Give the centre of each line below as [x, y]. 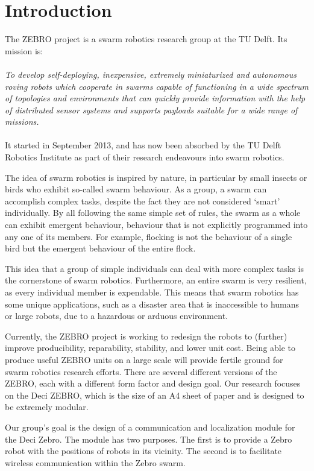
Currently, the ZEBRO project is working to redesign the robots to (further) [146, 336]
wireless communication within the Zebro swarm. [95, 462]
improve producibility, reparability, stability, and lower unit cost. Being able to [150, 348]
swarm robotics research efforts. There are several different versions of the [141, 371]
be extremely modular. [47, 407]
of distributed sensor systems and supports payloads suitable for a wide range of [151, 109]
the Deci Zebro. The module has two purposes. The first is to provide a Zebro [149, 439]
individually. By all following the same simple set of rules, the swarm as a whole [153, 213]
